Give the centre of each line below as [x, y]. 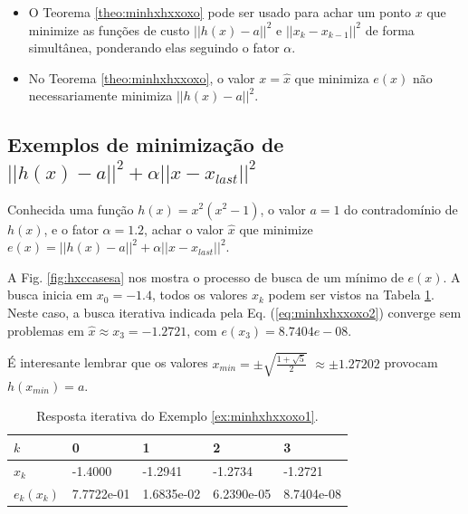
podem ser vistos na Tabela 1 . [351, 295]
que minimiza [332, 77]
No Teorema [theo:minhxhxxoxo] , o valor [142, 77]
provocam [411, 362]
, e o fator [71, 228]
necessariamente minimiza [100, 95]
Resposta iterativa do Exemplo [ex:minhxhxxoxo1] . [177, 416]
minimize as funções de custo [109, 29]
